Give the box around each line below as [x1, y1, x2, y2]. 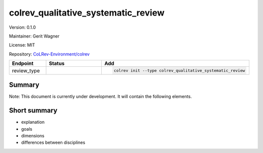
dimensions [21, 133, 45, 139]
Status [49, 60, 65, 67]
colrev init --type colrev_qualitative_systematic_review [113, 68, 245, 73]
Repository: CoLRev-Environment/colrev [9, 51, 90, 57]
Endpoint [12, 60, 34, 67]
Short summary [9, 106, 58, 115]
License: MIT [9, 42, 35, 48]
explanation [21, 119, 45, 125]
